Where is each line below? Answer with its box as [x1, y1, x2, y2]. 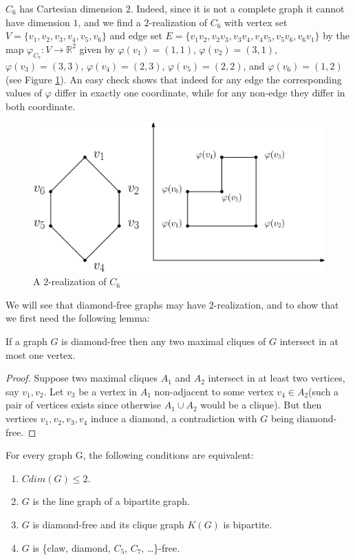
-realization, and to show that [213, 297, 339, 311]
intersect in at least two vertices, [208, 371, 345, 385]
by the [323, 28, 350, 43]
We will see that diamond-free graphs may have [6, 297, 206, 311]
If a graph [6, 334, 47, 349]
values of [6, 85, 42, 100]
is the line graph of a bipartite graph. [32, 494, 190, 508]
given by [79, 41, 115, 56]
